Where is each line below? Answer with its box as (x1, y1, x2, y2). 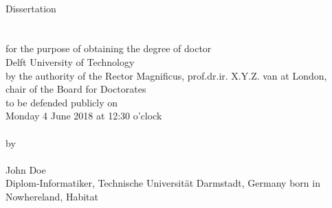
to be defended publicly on (5, 95, 118, 109)
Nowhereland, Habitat (5, 189, 99, 203)
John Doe (5, 162, 46, 176)
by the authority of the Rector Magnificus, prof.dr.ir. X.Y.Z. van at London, (5, 68, 327, 82)
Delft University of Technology (5, 54, 135, 69)
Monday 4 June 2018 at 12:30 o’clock (5, 108, 162, 123)
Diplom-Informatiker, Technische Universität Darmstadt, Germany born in (5, 176, 320, 190)
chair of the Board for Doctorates (5, 82, 146, 96)
